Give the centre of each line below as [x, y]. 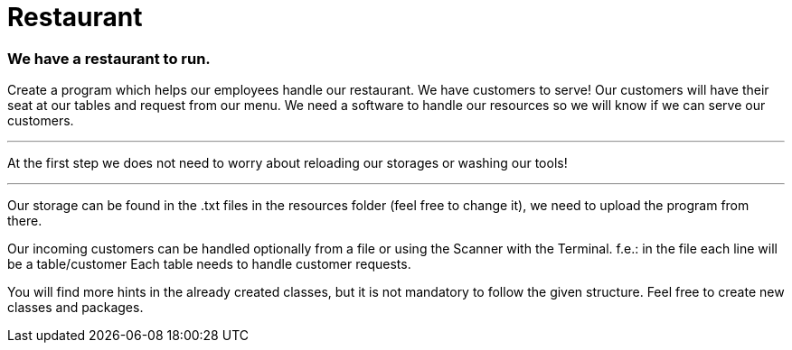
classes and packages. [75, 308]
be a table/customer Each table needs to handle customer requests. [209, 264]
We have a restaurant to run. [109, 58]
